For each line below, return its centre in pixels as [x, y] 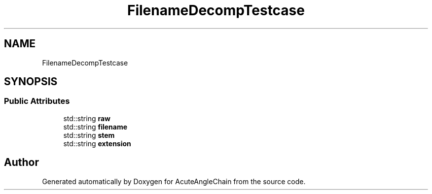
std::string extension [97, 143]
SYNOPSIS [31, 82]
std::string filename [95, 127]
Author [21, 162]
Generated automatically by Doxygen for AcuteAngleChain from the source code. [174, 181]
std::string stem [89, 135]
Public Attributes [37, 101]
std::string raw [87, 118]
